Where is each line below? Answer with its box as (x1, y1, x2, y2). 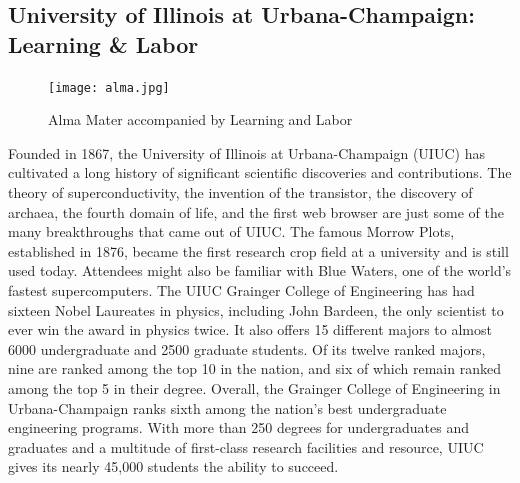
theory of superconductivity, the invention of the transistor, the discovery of (8, 182, 473, 203)
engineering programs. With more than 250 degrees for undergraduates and (8, 417, 470, 438)
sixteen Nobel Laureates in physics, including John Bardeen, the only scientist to (8, 299, 504, 320)
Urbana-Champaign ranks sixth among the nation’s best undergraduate (8, 397, 447, 418)
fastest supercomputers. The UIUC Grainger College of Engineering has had (8, 280, 475, 300)
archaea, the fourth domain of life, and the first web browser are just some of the (8, 201, 504, 222)
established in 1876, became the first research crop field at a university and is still (8, 240, 509, 261)
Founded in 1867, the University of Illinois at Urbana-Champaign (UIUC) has (8, 142, 485, 163)
